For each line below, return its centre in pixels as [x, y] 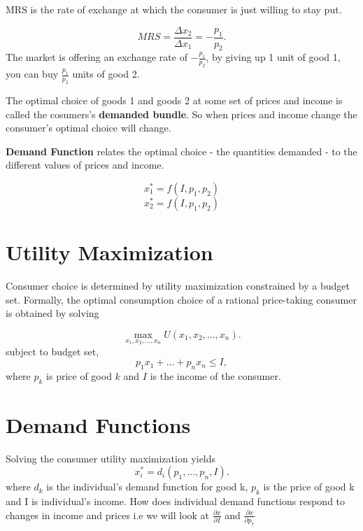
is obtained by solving [52, 313]
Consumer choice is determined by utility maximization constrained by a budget [178, 286]
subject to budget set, [52, 351]
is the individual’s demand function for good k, [147, 487]
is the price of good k [309, 487]
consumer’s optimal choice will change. [88, 128]
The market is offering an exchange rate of [97, 57]
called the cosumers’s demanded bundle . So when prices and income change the [181, 114]
